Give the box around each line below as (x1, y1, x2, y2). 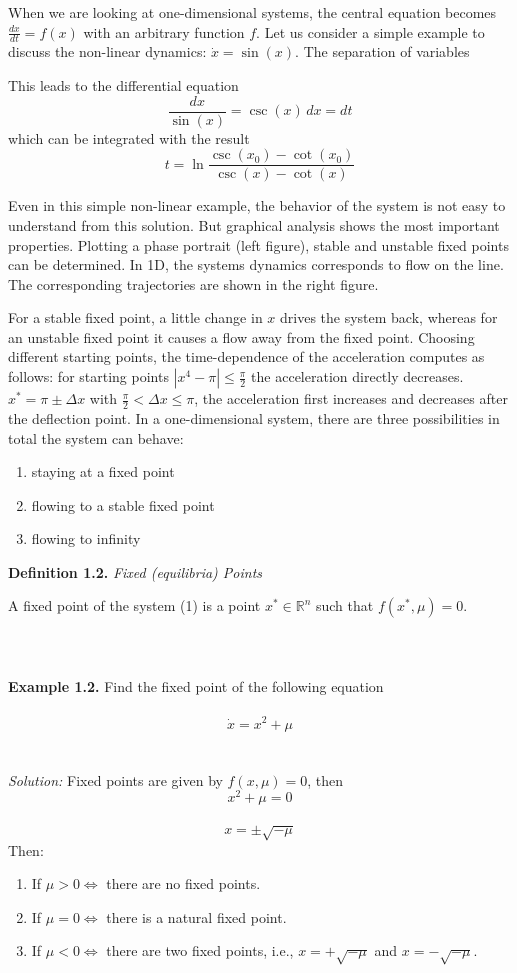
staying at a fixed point (31, 461, 175, 482)
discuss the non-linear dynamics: (8, 41, 207, 62)
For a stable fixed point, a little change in (8, 307, 263, 328)
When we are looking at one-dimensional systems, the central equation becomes (8, 2, 497, 22)
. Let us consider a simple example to (256, 21, 485, 42)
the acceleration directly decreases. (251, 366, 464, 387)
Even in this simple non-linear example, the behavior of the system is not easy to (8, 195, 506, 216)
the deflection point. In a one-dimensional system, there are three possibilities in (8, 407, 500, 428)
